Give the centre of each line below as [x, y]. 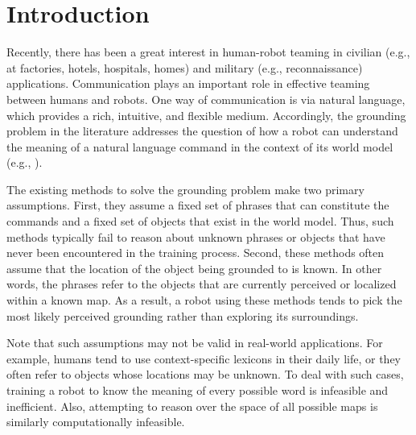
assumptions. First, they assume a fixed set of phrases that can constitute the [198, 205]
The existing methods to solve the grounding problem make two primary [185, 189]
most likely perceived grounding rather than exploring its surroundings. [183, 315]
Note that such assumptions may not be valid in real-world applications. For [195, 343]
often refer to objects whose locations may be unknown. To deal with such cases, [205, 374]
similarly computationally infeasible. [96, 422]
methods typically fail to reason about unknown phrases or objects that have [196, 236]
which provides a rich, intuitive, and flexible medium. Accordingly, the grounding [206, 115]
